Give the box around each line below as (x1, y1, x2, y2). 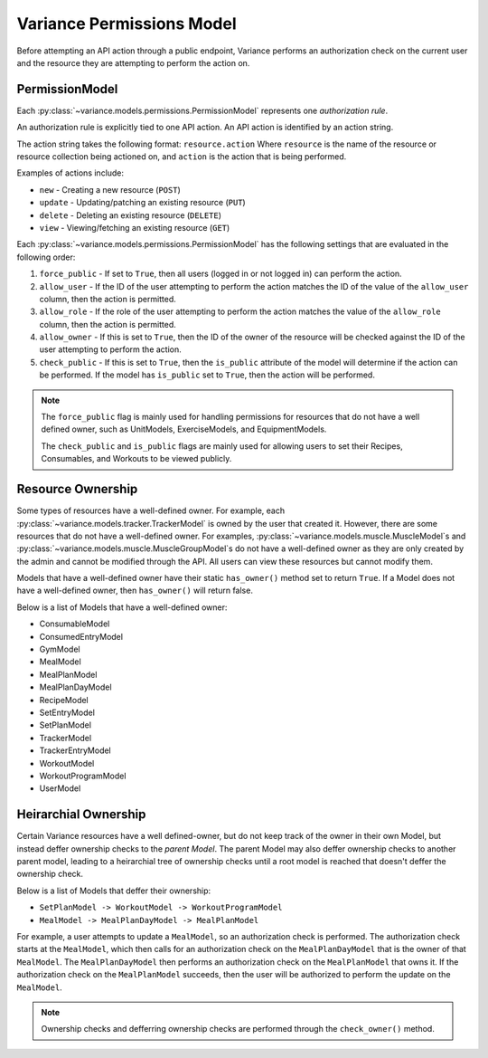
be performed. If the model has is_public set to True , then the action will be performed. (39, 369, 375, 380)
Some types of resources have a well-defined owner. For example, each (16, 505, 285, 516)
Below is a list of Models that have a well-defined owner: (16, 602, 228, 613)
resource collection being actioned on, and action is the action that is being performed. (16, 151, 347, 162)
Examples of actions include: (16, 167, 125, 178)
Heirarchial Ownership (16, 806, 146, 823)
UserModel (39, 783, 81, 794)
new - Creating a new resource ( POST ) (39, 184, 181, 195)
